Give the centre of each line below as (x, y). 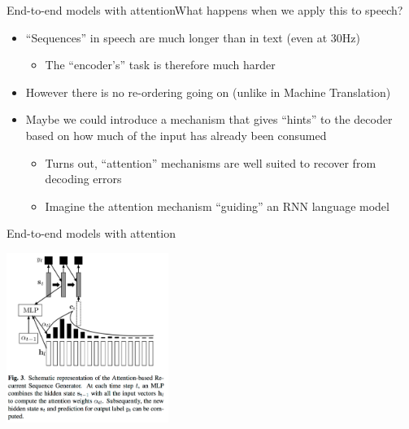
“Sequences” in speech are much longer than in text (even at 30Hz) (193, 37)
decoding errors (83, 179)
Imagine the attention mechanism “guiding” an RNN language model (217, 206)
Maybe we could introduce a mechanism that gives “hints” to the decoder (209, 119)
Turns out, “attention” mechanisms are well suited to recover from (211, 162)
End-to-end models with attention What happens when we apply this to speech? (205, 10)
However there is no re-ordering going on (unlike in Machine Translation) (208, 92)
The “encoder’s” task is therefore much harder (160, 65)
